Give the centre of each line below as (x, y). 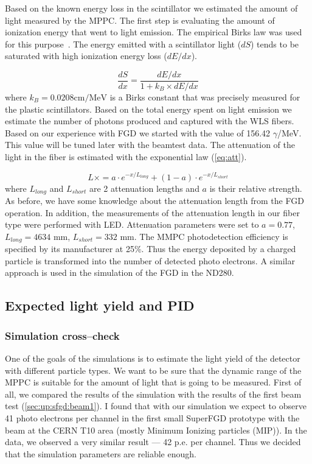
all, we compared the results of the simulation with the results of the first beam (153, 394)
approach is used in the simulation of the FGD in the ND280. (120, 272)
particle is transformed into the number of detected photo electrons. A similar (150, 260)
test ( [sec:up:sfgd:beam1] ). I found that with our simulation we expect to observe (156, 406)
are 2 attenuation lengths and (144, 188)
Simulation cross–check (62, 335)
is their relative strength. (256, 188)
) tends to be (275, 44)
